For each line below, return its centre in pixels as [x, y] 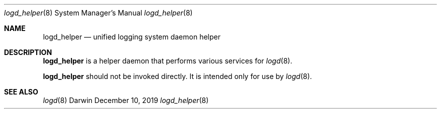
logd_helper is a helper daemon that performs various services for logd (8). [168, 61]
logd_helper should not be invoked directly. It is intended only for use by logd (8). [177, 76]
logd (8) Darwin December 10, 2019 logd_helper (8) [126, 100]
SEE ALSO [21, 92]
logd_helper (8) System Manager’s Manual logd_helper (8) [98, 13]
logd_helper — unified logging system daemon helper [132, 37]
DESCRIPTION [28, 52]
